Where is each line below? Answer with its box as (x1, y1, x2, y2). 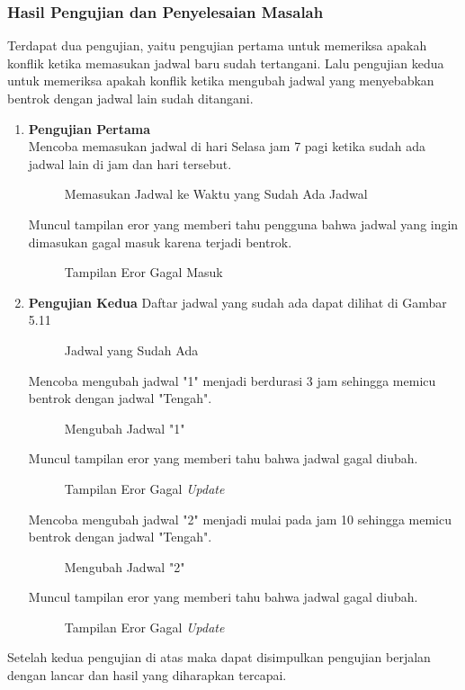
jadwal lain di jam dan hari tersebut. (28, 154, 232, 173)
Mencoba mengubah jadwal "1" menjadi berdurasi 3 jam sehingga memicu (28, 371, 436, 390)
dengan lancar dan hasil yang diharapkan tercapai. (7, 666, 287, 685)
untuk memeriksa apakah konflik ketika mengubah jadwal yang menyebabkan (7, 71, 434, 90)
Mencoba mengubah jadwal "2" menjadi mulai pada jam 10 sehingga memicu (28, 509, 452, 528)
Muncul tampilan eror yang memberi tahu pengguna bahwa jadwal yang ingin (28, 214, 459, 233)
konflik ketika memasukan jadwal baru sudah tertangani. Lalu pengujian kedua (7, 53, 444, 72)
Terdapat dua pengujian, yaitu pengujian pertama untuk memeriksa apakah (7, 36, 427, 55)
